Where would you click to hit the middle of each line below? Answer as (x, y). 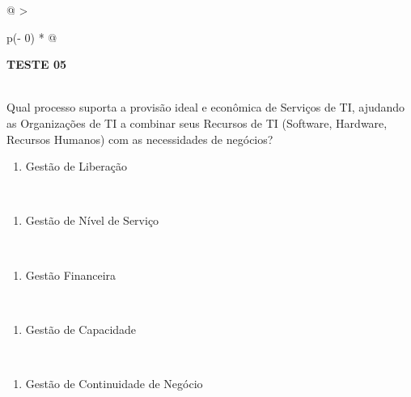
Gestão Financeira (71, 275)
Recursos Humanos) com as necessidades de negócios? (140, 139)
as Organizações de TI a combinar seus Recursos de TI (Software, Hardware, (197, 122)
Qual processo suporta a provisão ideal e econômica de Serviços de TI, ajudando (206, 107)
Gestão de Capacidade (81, 329)
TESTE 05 (36, 64)
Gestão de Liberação (76, 166)
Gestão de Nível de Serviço (92, 220)
